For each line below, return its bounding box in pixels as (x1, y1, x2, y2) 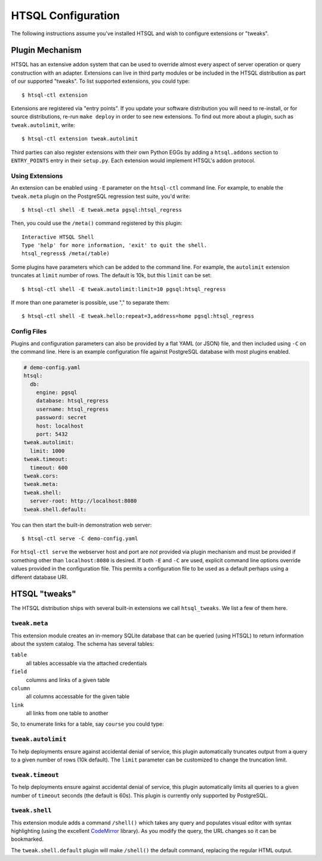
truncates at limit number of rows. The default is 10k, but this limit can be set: (11, 272, 212, 279)
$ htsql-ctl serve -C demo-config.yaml (21, 535, 138, 542)
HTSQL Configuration (11, 9, 120, 22)
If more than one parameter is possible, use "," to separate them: (11, 299, 170, 306)
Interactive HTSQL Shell (21, 233, 94, 240)
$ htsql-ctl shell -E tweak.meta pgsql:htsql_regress (21, 206, 182, 213)
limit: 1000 (30, 447, 65, 454)
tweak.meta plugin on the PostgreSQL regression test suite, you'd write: (11, 193, 191, 200)
